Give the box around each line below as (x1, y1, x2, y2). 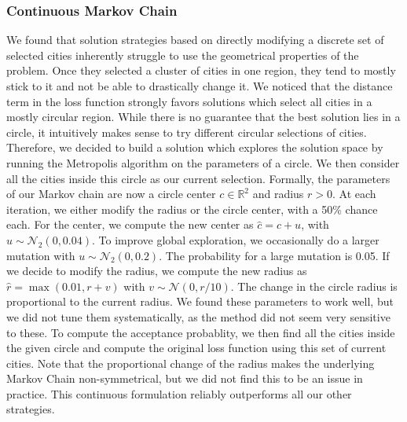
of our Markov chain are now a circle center (6, 185, 216, 202)
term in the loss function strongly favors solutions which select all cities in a (6, 93, 372, 109)
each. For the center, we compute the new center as (6, 216, 254, 233)
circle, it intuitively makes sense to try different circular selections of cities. (6, 123, 367, 140)
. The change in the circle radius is (230, 277, 398, 294)
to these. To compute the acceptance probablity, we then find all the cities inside (6, 324, 395, 340)
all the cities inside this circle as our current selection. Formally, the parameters (6, 170, 390, 186)
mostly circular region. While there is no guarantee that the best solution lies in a (6, 108, 401, 125)
